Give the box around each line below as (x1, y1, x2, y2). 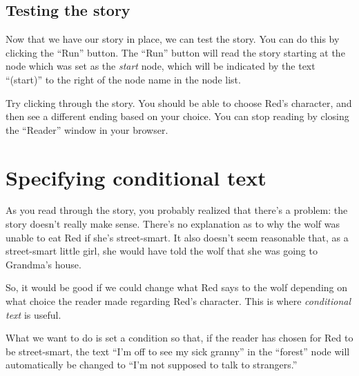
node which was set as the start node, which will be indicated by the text (6, 59, 316, 73)
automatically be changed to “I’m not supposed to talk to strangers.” (6, 357, 298, 372)
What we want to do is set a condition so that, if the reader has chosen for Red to (6, 330, 353, 345)
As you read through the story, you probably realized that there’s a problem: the (6, 203, 348, 217)
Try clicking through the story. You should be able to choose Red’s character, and (6, 95, 352, 110)
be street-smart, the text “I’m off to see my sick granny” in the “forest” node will (6, 344, 350, 358)
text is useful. (6, 307, 61, 321)
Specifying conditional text (6, 163, 266, 191)
